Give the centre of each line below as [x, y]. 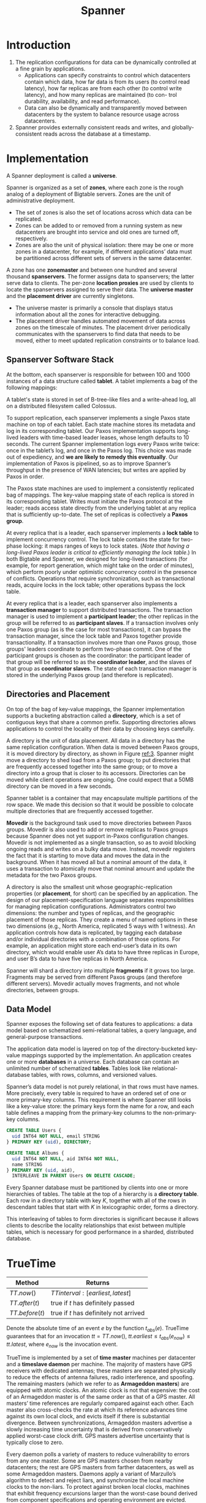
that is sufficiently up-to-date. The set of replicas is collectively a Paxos [97, 514]
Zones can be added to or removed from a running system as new [99, 225]
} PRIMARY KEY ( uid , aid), [41, 1170]
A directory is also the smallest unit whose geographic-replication [90, 887]
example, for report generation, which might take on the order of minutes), [100, 565]
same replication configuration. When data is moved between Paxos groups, [103, 747]
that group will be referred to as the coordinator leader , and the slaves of [99, 662]
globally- [183, 127]
